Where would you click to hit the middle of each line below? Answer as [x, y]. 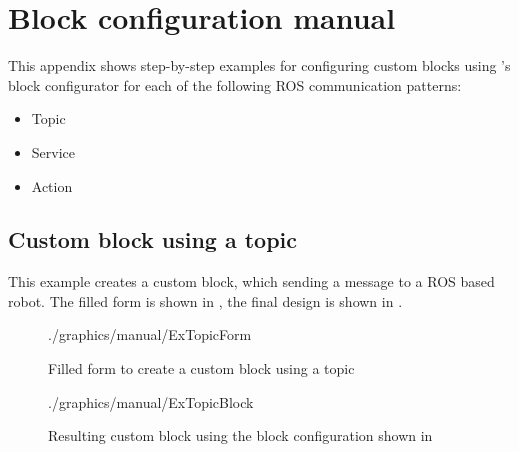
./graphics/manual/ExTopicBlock [151, 401]
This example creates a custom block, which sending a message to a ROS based [251, 281]
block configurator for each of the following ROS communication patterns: [235, 84]
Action [52, 185]
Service [53, 151]
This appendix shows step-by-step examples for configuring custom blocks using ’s [259, 65]
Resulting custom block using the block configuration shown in [240, 435]
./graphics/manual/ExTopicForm [150, 334]
